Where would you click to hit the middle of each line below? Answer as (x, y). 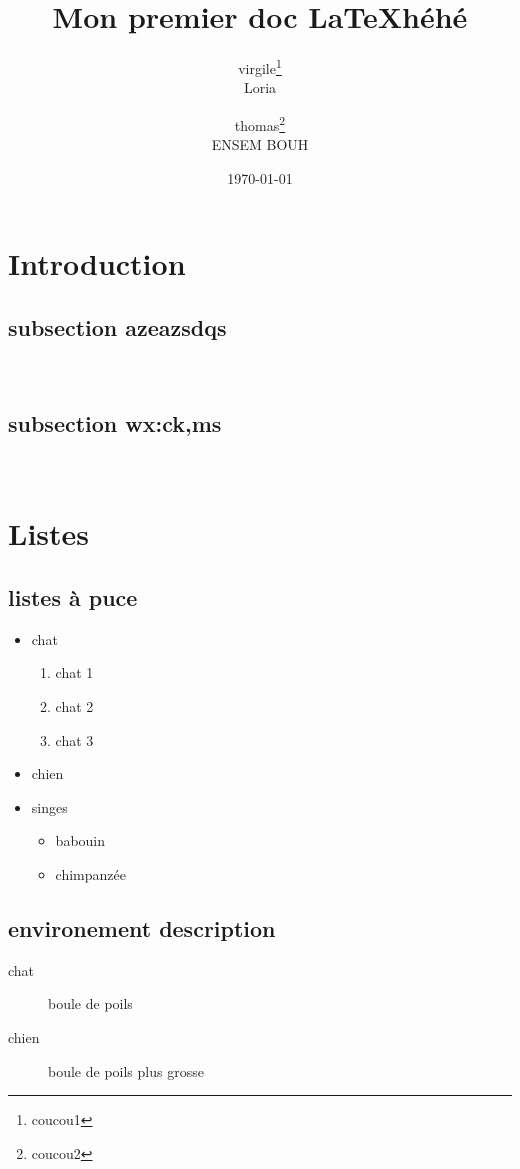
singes (49, 806)
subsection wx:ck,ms (115, 422)
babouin (80, 840)
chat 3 (74, 739)
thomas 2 (260, 123)
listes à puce (73, 596)
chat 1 (74, 672)
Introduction (97, 263)
